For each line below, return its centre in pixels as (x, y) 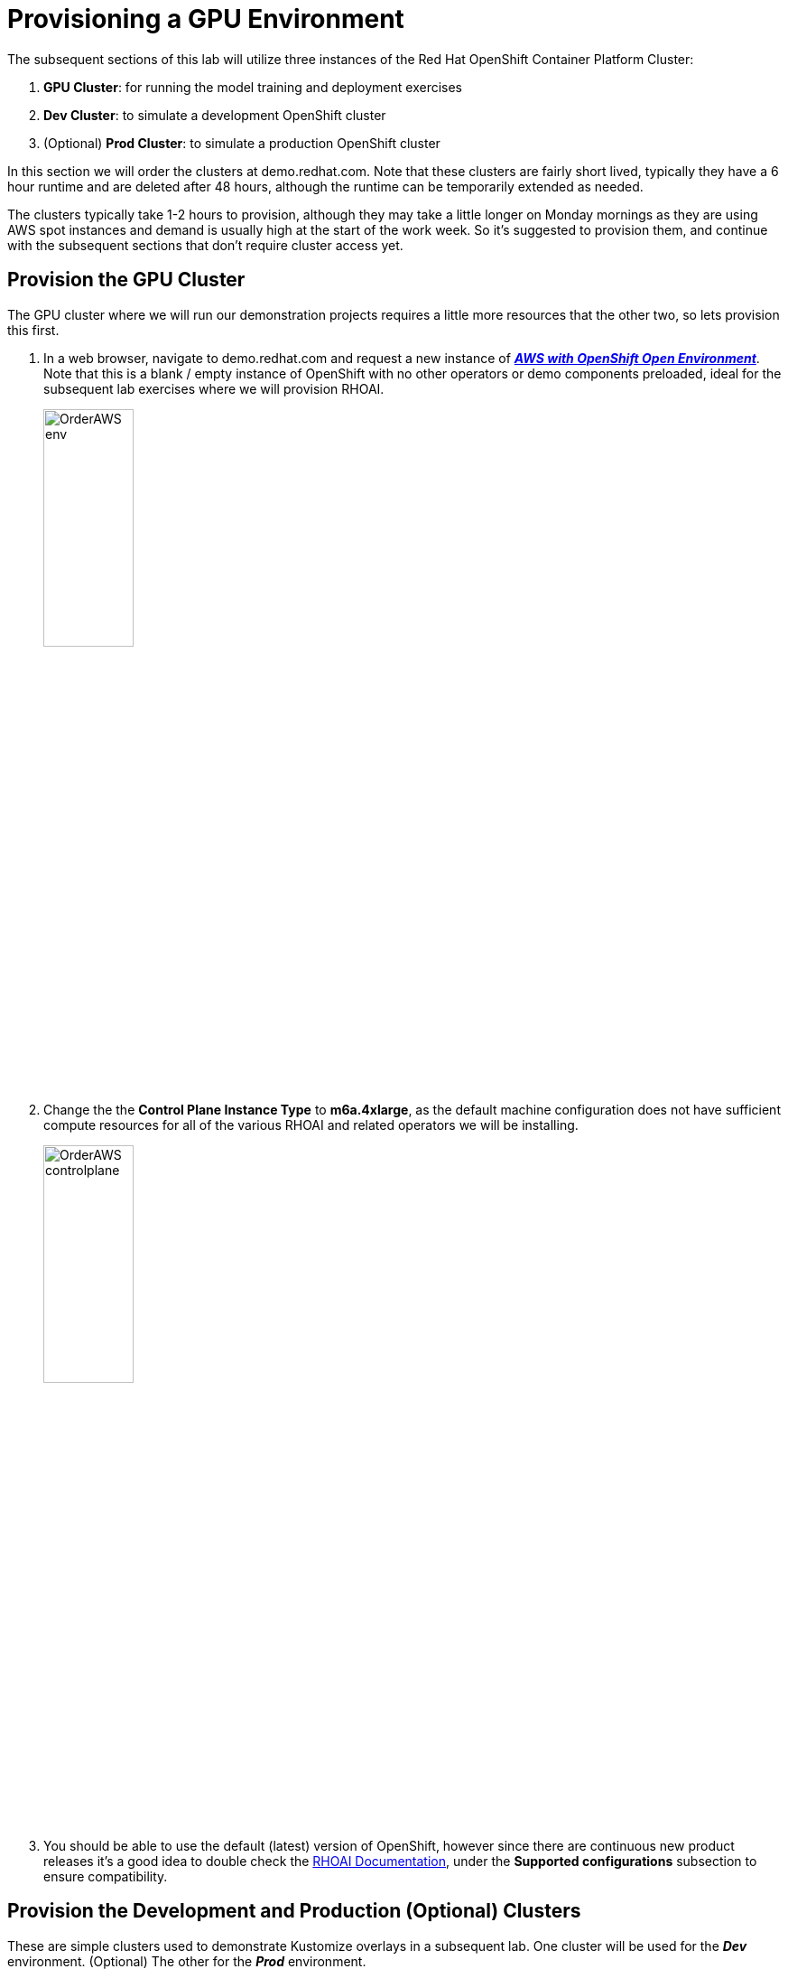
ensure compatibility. (106, 1876)
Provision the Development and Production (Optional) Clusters (294, 1911)
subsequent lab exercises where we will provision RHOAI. (214, 388)
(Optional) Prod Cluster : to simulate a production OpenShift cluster (242, 143)
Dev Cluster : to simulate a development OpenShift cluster (215, 115)
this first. (33, 330)
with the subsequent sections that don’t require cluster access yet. (205, 245)
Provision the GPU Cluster (126, 280)
